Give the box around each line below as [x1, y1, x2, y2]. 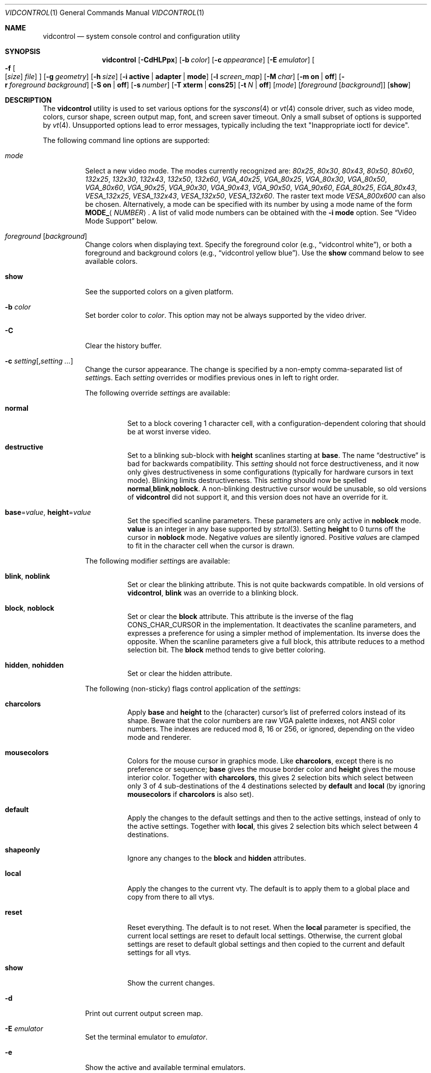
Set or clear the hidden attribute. [127, 669, 232, 678]
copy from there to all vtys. [127, 893, 215, 901]
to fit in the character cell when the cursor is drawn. [127, 541, 295, 550]
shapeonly [5, 846, 40, 854]
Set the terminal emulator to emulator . [85, 1033, 208, 1041]
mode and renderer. [127, 733, 191, 741]
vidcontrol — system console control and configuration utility [43, 32, 240, 40]
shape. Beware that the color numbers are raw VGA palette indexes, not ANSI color [127, 716, 396, 725]
